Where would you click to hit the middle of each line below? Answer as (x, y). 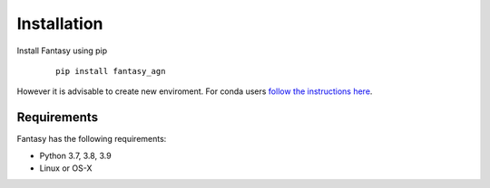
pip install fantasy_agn (111, 71)
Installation (60, 23)
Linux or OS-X (66, 168)
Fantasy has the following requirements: (92, 139)
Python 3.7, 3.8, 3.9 (76, 155)
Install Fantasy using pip (62, 51)
